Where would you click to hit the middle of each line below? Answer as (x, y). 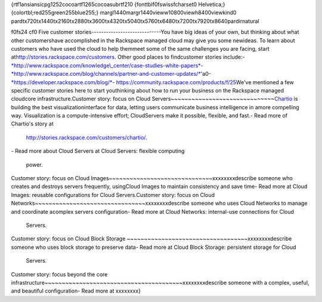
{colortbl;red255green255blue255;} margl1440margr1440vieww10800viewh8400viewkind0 (124, 13)
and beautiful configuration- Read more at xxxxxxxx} (76, 291)
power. (34, 165)
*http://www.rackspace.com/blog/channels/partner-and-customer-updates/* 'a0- (111, 74)
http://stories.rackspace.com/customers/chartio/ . (86, 137)
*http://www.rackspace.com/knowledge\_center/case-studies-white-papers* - (107, 65)
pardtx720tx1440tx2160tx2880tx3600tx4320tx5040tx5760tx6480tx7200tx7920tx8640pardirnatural (135, 21)
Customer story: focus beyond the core (59, 274)
